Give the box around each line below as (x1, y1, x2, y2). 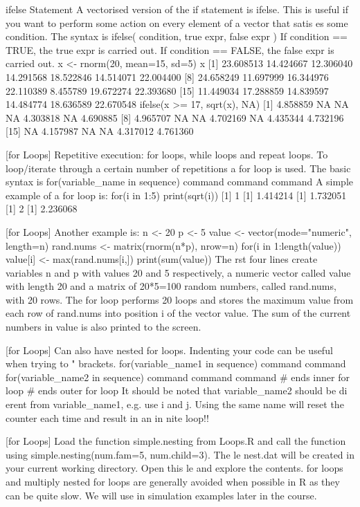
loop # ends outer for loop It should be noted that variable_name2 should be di (6, 383, 348, 398)
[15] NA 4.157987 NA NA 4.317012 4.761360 (6, 124, 194, 138)
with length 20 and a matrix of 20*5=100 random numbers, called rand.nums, (6, 279, 336, 293)
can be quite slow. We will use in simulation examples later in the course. (6, 488, 317, 502)
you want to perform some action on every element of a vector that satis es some (6, 15, 348, 30)
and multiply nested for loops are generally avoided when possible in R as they (6, 474, 340, 488)
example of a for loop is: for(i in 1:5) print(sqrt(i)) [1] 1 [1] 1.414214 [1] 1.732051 (6, 187, 347, 202)
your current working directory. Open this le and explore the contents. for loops (6, 461, 343, 475)
